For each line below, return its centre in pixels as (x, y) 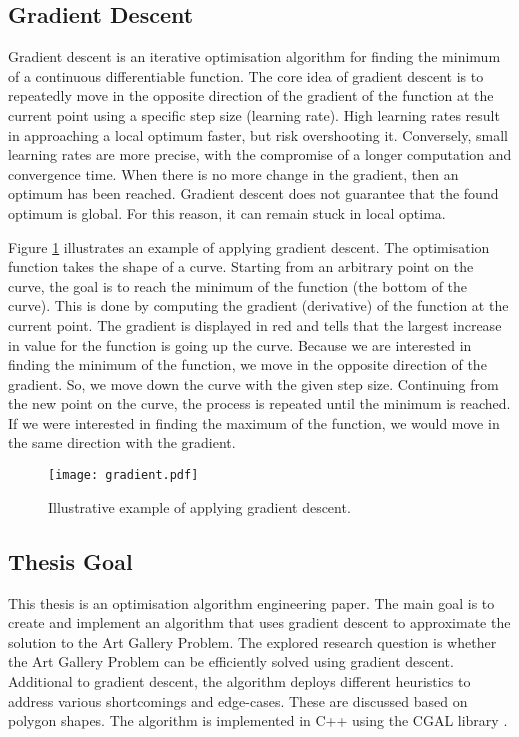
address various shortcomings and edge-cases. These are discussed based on (238, 700)
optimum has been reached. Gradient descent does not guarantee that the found (253, 193)
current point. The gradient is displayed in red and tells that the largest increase (255, 324)
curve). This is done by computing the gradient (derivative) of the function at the (258, 305)
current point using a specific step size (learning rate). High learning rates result (254, 114)
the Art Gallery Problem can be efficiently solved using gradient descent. (231, 661)
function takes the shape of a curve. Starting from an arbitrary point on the (241, 266)
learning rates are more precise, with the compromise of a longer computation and (260, 154)
